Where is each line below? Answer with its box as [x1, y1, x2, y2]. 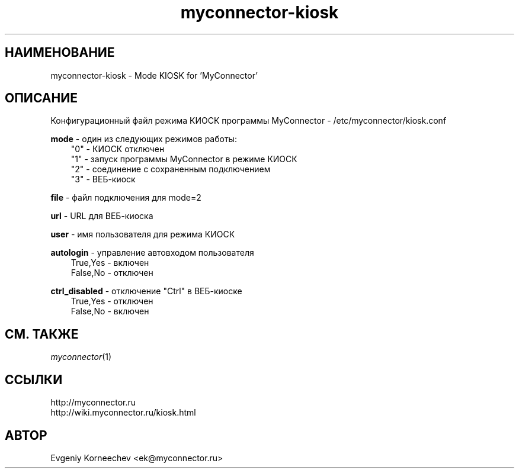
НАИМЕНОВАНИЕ [5, 45, 115, 60]
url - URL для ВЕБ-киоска [50, 211, 153, 221]
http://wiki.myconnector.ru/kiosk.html [50, 407, 196, 418]
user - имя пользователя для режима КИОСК [50, 229, 235, 240]
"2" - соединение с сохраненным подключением [71, 164, 271, 175]
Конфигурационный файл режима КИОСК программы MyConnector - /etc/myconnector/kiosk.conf [50, 115, 447, 126]
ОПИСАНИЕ [5, 91, 78, 106]
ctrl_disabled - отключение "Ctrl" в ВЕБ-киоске [50, 286, 242, 297]
